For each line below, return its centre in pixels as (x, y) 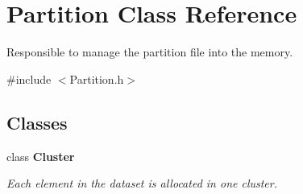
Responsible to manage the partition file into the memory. (150, 52)
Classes (37, 122)
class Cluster (41, 156)
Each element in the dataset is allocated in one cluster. (142, 183)
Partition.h (97, 78)
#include (29, 78)
